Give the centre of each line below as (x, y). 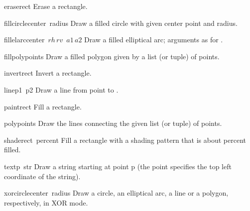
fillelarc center (24, 40)
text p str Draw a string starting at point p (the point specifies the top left (118, 166)
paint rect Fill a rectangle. (43, 106)
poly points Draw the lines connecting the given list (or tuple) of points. (113, 123)
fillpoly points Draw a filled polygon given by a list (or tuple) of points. (112, 56)
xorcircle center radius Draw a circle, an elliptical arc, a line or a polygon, (116, 193)
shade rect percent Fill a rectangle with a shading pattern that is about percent (125, 140)
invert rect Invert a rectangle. (48, 73)
